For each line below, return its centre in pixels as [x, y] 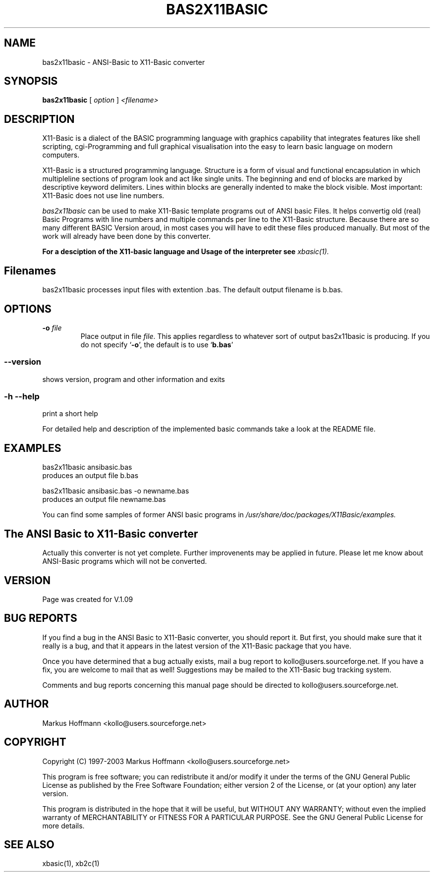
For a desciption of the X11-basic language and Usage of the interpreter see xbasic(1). [186, 252]
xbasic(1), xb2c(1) [71, 864]
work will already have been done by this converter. [127, 236]
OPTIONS [28, 309]
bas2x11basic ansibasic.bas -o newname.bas [116, 491]
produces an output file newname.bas [104, 499]
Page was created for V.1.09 [88, 599]
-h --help [22, 397]
